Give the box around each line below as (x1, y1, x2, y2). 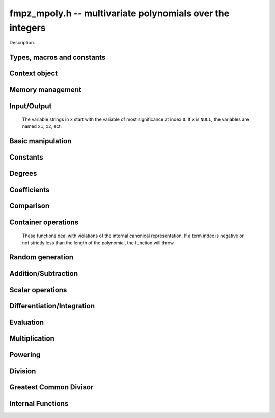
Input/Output (9, 102, 52, 111)
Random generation (9, 253, 74, 262)
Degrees (9, 169, 37, 178)
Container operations (9, 218, 79, 227)
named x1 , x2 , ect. (22, 123, 62, 129)
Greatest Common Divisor (9, 383, 94, 391)
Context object (9, 69, 58, 78)
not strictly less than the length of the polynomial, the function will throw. (22, 240, 175, 246)
